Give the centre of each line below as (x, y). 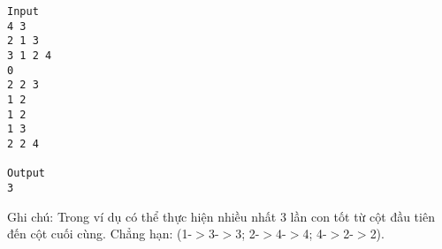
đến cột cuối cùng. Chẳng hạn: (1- (100, 234)
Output (26, 174)
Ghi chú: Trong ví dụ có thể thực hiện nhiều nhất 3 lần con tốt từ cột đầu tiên (221, 216)
